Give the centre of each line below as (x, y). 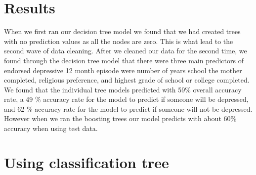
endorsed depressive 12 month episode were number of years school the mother (123, 70)
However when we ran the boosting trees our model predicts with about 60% (120, 118)
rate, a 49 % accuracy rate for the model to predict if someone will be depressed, (126, 99)
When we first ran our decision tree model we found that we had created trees (122, 31)
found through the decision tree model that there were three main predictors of (124, 60)
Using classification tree (86, 162)
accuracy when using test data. (51, 128)
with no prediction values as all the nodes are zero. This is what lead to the (119, 41)
